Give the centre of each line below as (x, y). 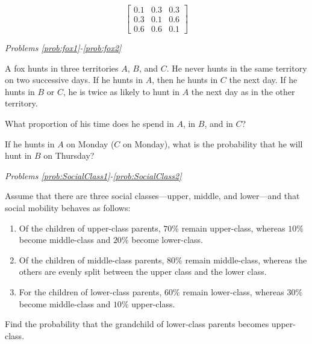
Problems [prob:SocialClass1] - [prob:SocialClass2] (93, 175)
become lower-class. (167, 240)
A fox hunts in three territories (62, 68)
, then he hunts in (185, 80)
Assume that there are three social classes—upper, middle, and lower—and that (152, 196)
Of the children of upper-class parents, (90, 228)
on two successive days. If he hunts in (74, 80)
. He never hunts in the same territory (237, 68)
